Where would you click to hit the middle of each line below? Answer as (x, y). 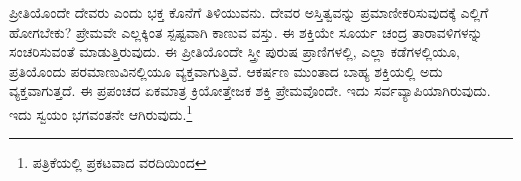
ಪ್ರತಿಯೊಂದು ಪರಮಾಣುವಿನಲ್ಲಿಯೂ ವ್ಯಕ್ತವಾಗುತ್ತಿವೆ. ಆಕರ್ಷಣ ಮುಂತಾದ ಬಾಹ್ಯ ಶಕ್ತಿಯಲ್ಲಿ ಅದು (226, 70)
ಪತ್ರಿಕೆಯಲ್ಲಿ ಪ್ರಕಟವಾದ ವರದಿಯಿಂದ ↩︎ (119, 162)
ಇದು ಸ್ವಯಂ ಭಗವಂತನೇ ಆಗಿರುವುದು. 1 (101, 112)
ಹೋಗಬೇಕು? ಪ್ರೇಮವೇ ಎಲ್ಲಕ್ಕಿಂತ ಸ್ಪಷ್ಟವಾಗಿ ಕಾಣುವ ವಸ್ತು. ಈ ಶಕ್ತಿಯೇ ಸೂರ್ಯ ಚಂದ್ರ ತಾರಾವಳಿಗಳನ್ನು (246, 31)
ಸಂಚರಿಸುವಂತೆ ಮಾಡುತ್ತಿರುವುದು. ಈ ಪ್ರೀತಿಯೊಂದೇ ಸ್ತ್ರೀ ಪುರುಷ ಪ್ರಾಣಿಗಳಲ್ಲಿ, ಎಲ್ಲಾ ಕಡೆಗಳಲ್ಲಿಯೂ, (235, 51)
